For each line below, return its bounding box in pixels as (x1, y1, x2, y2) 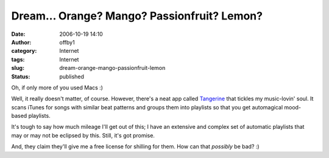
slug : (11, 64, 24, 72)
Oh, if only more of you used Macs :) (11, 84, 104, 91)
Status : (11, 73, 30, 80)
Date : (11, 30, 26, 38)
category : (11, 47, 37, 55)
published (59, 73, 85, 80)
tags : (11, 55, 25, 63)
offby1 (59, 38, 76, 46)
